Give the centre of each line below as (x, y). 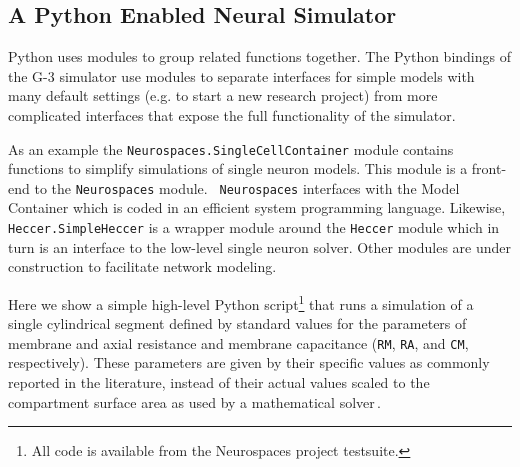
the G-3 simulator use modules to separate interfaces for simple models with (241, 75)
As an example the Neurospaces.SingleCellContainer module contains (231, 148)
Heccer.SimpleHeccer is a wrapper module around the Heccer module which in (254, 227)
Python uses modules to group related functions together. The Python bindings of (260, 56)
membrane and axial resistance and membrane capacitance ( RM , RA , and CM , (238, 342)
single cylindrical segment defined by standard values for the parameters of (237, 323)
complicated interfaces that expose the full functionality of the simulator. (232, 114)
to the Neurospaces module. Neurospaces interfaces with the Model (247, 187)
